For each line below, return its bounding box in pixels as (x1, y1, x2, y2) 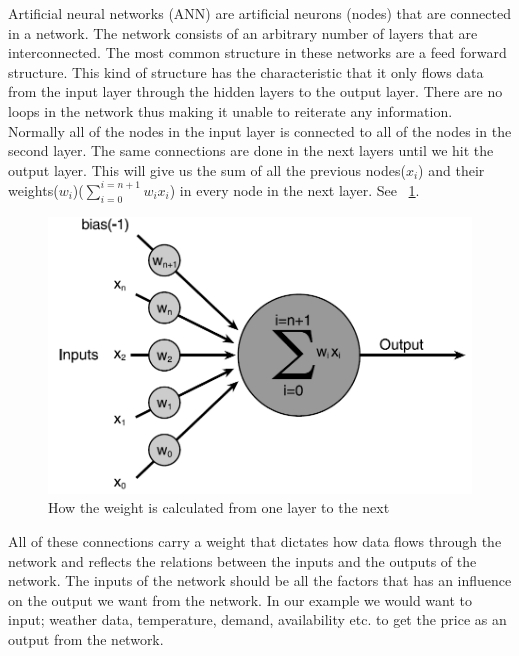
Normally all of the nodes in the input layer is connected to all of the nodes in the (8, 120, 512, 141)
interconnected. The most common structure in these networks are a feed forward (8, 42, 507, 63)
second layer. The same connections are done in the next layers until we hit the (8, 140, 494, 161)
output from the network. (8, 628, 164, 649)
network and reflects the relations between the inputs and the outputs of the (8, 550, 477, 571)
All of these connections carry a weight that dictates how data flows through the (8, 530, 502, 551)
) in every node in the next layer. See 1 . (169, 179, 420, 200)
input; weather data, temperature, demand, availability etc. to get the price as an (8, 609, 507, 630)
